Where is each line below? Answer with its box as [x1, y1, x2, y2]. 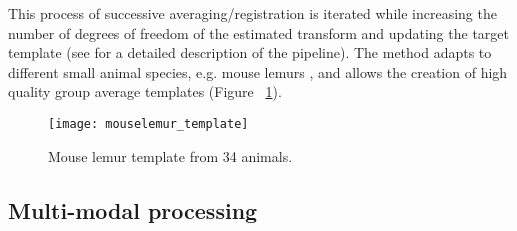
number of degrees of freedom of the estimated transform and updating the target [8, 22, 509, 43]
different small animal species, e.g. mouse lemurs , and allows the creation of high [8, 61, 508, 82]
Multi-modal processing [8, 194, 258, 225]
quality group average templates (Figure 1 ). [8, 81, 282, 102]
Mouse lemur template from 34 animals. [48, 145, 293, 166]
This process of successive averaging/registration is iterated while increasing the [8, 3, 497, 23]
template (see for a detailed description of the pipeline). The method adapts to [8, 42, 492, 63]
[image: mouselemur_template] [48, 116, 249, 131]
